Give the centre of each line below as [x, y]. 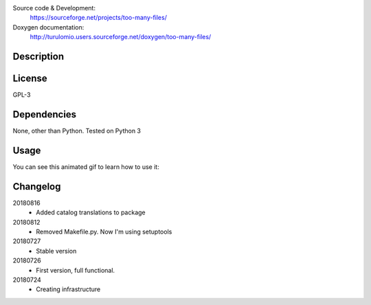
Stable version [56, 251]
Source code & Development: [54, 8]
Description [38, 56]
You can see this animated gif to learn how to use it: [86, 167]
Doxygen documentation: [48, 27]
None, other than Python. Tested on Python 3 [77, 131]
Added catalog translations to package [91, 212]
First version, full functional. [76, 270]
